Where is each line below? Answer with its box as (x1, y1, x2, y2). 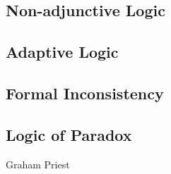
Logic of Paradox (6, 123, 132, 145)
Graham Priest (6, 156, 70, 171)
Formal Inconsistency (6, 82, 164, 104)
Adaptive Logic (6, 41, 119, 63)
